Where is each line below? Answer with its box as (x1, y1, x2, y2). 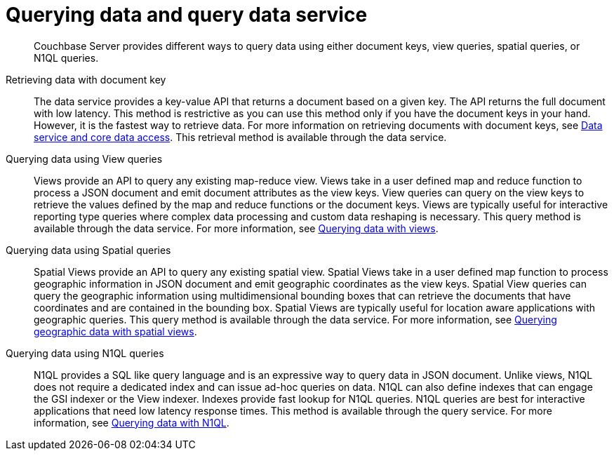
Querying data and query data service (6, 3, 368, 27)
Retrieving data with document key (6, 73, 166, 86)
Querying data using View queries (6, 152, 163, 165)
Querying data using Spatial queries (6, 243, 171, 256)
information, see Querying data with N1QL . (34, 416, 229, 429)
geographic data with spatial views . (34, 325, 197, 337)
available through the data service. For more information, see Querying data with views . (34, 222, 439, 234)
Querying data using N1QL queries (6, 347, 164, 359)
